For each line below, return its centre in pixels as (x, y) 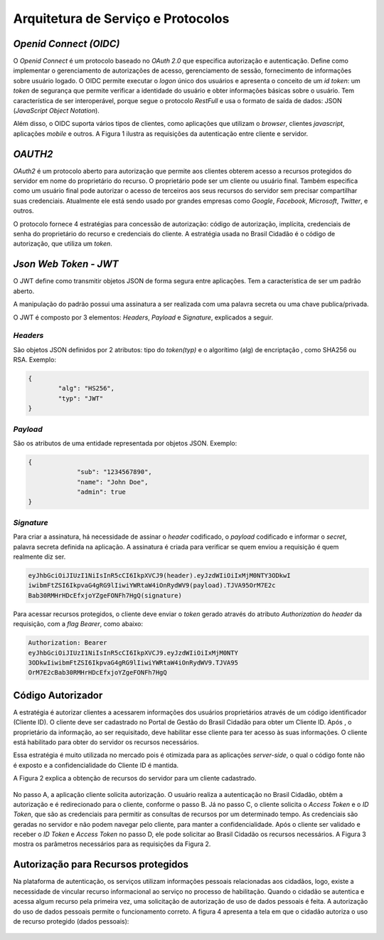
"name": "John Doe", (113, 482)
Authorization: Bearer (68, 643)
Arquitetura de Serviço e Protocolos (121, 19)
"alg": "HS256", (86, 389)
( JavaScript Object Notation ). (56, 111)
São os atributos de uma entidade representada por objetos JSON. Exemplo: (125, 443)
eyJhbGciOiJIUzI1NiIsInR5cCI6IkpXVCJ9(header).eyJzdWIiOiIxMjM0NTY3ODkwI (159, 575)
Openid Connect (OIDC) (66, 44)
